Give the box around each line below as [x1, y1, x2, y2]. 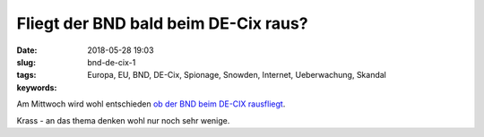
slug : [16, 56, 36, 67]
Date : [16, 45, 38, 56]
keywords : [16, 81, 57, 93]
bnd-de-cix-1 [87, 56, 136, 67]
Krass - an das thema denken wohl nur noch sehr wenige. [16, 115, 230, 125]
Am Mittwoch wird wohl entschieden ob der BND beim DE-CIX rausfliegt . [16, 98, 286, 109]
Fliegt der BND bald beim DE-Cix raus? [16, 13, 308, 33]
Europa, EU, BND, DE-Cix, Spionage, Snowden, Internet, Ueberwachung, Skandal [87, 70, 387, 81]
